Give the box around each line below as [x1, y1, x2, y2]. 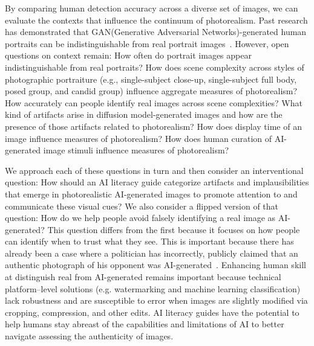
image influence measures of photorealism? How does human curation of [5, 132, 272, 144]
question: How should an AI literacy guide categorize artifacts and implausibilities [5, 176, 309, 188]
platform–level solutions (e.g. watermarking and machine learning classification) [5, 282, 301, 295]
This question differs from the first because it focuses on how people [47, 223, 300, 235]
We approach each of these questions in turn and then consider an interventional [5, 164, 304, 176]
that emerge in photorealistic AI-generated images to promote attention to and [5, 187, 298, 200]
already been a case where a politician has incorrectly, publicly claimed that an [5, 246, 298, 259]
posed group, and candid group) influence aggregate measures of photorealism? [5, 85, 298, 97]
